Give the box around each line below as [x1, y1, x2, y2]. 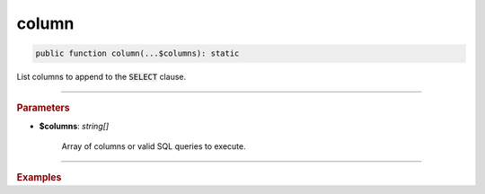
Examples [16, 171, 62, 183]
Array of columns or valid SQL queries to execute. [61, 141, 246, 152]
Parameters [16, 101, 71, 114]
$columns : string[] [39, 120, 110, 131]
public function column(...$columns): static [35, 48, 240, 58]
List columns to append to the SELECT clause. [16, 72, 187, 83]
